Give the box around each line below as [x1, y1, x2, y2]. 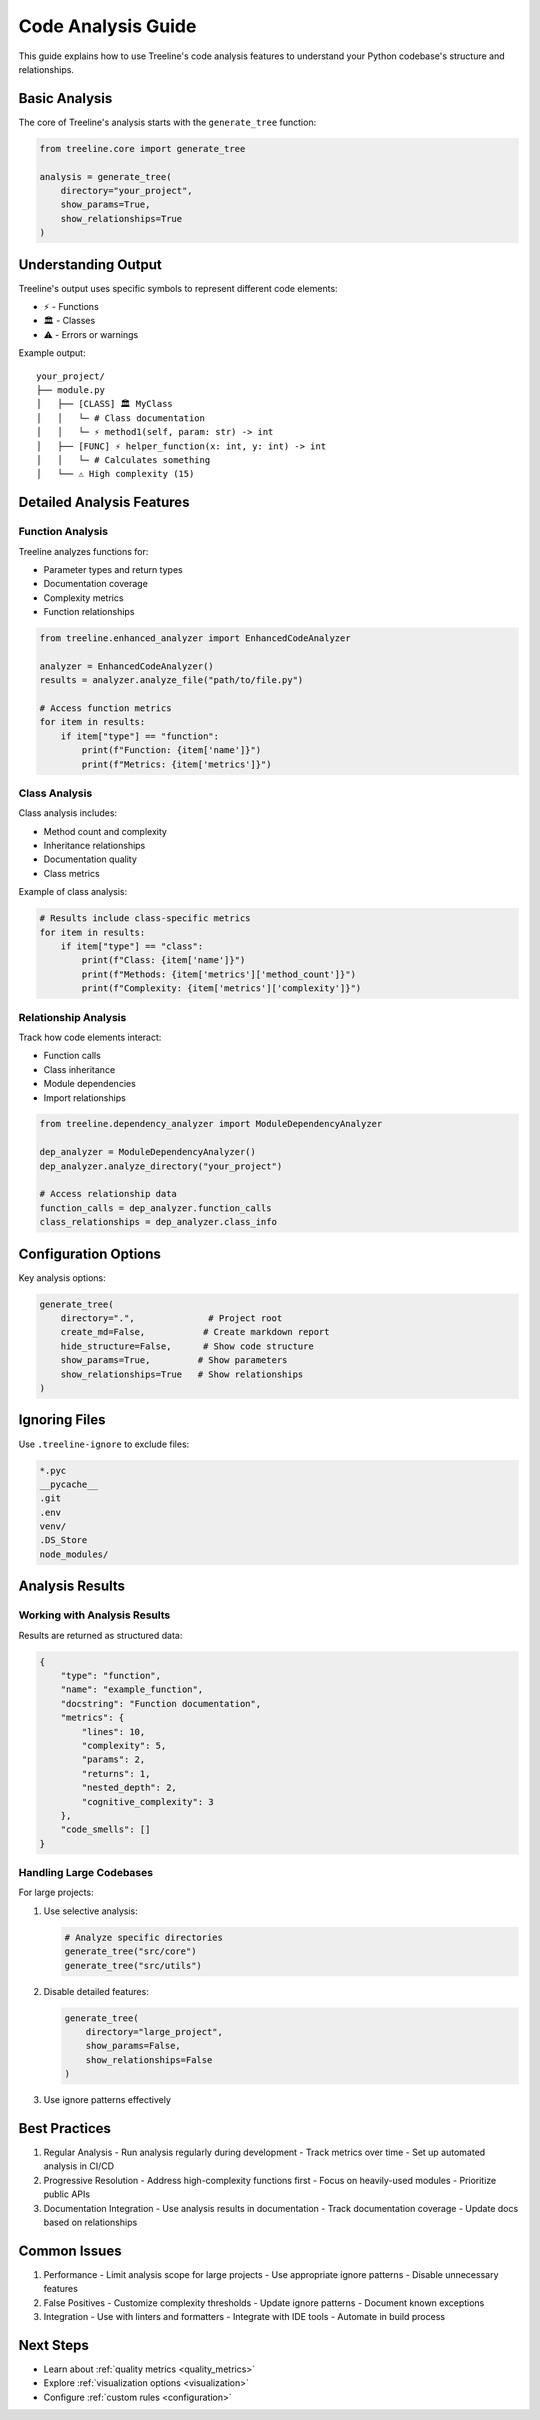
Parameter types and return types [43, 563, 184, 575]
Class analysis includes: [18, 807, 118, 819]
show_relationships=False [85, 2054, 213, 2065]
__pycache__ [39, 1478, 99, 1490]
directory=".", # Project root [60, 1313, 283, 1324]
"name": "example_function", [60, 1684, 204, 1695]
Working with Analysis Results [18, 1608, 171, 1622]
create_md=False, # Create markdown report [60, 1326, 330, 1338]
